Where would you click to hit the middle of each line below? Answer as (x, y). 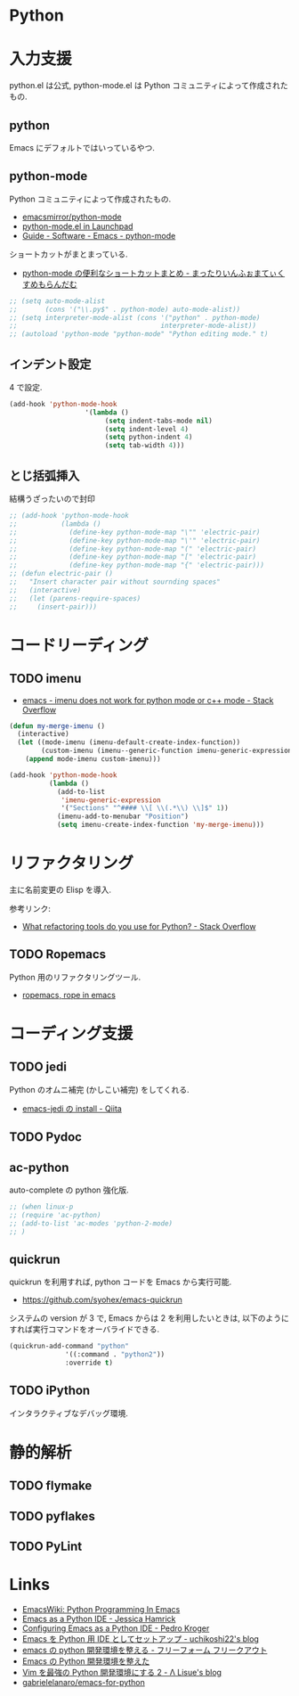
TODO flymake (51, 1486)
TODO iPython (50, 1391)
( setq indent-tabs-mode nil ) (159, 421)
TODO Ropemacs (58, 955)
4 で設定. (26, 387)
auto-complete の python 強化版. (69, 1190)
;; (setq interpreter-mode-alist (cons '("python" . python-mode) (135, 317)
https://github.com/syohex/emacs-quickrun (102, 1300)
